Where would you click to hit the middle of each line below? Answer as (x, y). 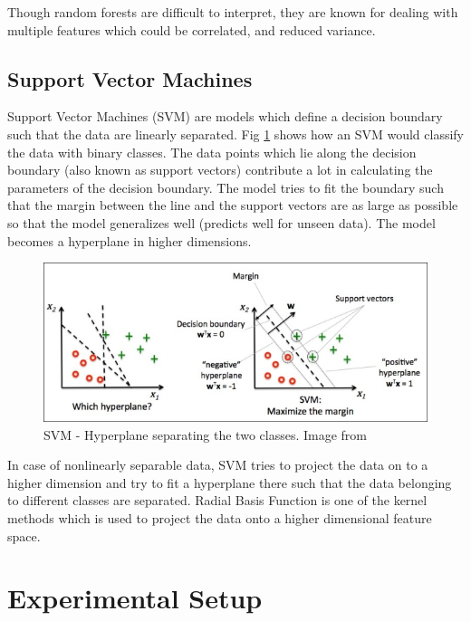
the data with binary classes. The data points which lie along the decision (212, 152)
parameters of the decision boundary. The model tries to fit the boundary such (226, 187)
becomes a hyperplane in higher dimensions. (130, 240)
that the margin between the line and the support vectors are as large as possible (233, 205)
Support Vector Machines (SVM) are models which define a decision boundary (225, 116)
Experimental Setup (135, 598)
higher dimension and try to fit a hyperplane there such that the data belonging (230, 482)
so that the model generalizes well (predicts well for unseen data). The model (221, 222)
